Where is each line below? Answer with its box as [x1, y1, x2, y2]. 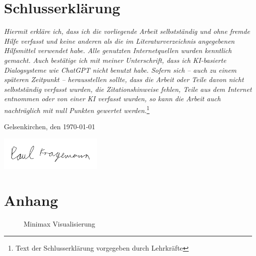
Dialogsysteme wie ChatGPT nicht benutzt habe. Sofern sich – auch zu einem [4, 64, 237, 75]
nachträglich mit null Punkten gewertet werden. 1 [4, 103, 150, 115]
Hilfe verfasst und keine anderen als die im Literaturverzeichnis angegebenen [4, 35, 235, 46]
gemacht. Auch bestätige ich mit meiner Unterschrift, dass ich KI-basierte [4, 55, 226, 65]
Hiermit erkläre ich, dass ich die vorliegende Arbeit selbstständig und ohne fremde [4, 26, 250, 36]
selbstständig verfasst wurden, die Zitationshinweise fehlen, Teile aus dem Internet [4, 84, 252, 94]
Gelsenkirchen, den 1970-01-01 [4, 121, 96, 132]
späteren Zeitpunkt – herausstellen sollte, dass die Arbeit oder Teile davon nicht [4, 74, 244, 85]
